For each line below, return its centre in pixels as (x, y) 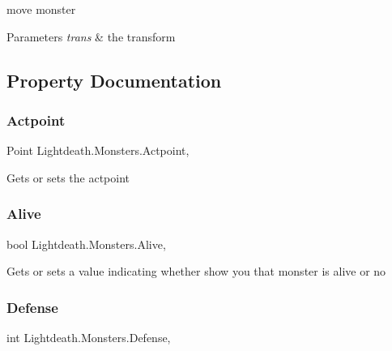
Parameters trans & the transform (91, 36)
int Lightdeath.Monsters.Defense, (89, 337)
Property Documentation (114, 80)
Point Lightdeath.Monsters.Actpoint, (98, 150)
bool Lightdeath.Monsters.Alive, (86, 244)
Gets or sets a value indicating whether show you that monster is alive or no (196, 271)
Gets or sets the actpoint (68, 177)
